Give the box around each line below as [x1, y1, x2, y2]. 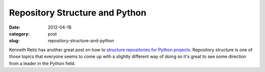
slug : [9, 38, 20, 44]
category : [9, 31, 30, 36]
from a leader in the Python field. [9, 60, 76, 66]
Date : [9, 24, 21, 30]
